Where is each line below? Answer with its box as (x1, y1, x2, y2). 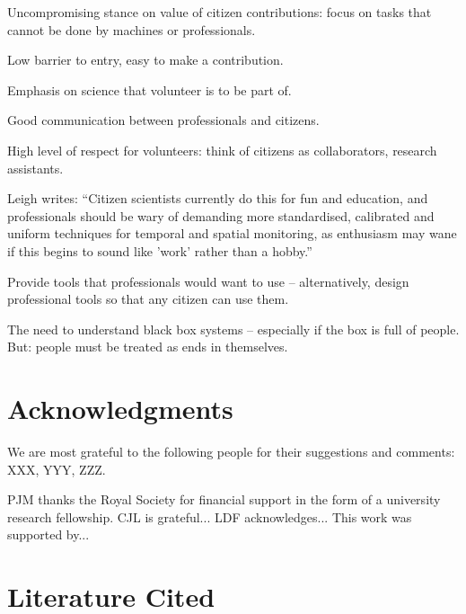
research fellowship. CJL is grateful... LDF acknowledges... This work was (7, 507, 412, 526)
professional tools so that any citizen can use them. (7, 289, 289, 308)
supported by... (7, 525, 90, 544)
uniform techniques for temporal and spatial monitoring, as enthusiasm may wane (7, 224, 457, 243)
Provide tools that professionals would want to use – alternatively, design (7, 271, 409, 290)
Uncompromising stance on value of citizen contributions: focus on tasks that (7, 3, 432, 21)
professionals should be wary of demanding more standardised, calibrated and (7, 206, 435, 225)
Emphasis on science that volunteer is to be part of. (7, 80, 292, 99)
